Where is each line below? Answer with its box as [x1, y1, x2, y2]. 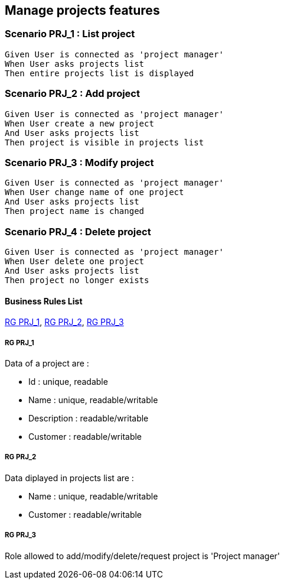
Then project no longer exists [5, 275, 149, 285]
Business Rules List [5, 296, 83, 306]
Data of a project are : [5, 358, 89, 369]
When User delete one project [5, 257, 145, 267]
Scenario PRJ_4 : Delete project [5, 225, 151, 238]
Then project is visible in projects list [5, 137, 204, 147]
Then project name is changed [5, 206, 145, 216]
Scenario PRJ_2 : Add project [5, 87, 140, 100]
